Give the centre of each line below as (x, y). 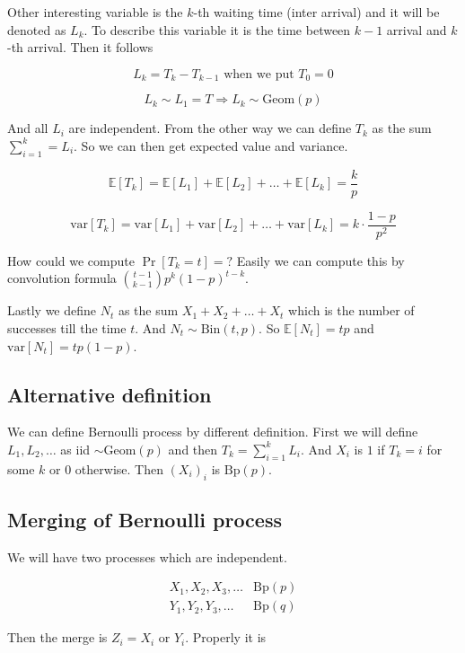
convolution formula (62, 278)
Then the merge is (57, 637)
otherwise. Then (119, 468)
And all (28, 128)
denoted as (37, 29)
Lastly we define (52, 310)
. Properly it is (226, 637)
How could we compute (71, 260)
